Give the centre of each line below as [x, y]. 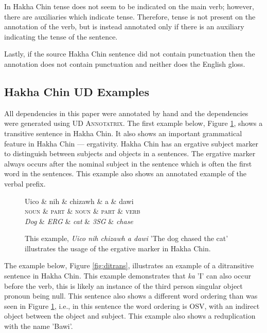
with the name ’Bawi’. [39, 326]
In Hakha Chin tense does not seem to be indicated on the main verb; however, [129, 6]
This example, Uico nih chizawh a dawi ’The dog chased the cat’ [127, 238]
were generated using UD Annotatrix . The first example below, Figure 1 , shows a [133, 123]
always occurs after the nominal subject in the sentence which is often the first [128, 163]
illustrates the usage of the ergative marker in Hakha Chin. [118, 248]
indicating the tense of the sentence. [61, 36]
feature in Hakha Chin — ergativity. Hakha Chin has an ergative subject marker [131, 143]
